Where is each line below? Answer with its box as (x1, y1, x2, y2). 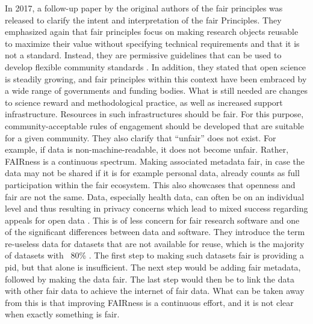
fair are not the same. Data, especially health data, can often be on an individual (5, 190, 305, 203)
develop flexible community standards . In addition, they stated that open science (5, 60, 306, 73)
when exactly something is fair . (5, 308, 120, 320)
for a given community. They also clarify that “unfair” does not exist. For (5, 131, 276, 144)
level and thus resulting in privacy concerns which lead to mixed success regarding (5, 202, 308, 215)
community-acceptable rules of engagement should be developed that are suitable (5, 119, 304, 132)
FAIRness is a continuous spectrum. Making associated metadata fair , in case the (5, 154, 305, 167)
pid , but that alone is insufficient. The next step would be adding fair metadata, (5, 261, 301, 274)
